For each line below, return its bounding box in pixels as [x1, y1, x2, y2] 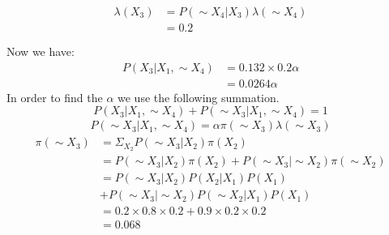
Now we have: [6, 43, 75, 60]
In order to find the [6, 88, 103, 105]
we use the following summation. [118, 88, 280, 105]
